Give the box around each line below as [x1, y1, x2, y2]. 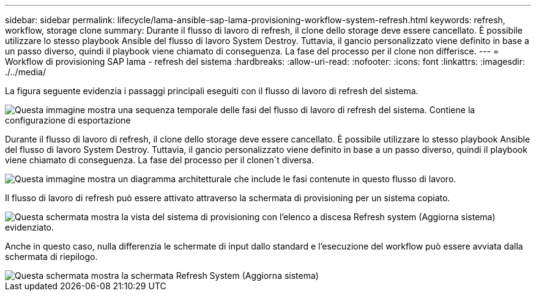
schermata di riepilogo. [5, 251, 98, 262]
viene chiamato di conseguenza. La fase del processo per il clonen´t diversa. [5, 155, 315, 165]
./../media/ [5, 67, 46, 77]
